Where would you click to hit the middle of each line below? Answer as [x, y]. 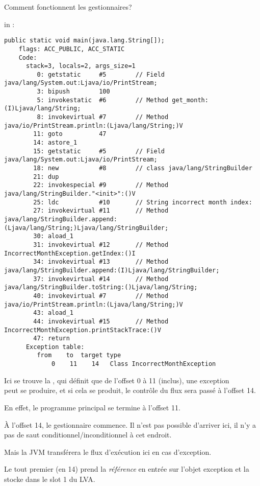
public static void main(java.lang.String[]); [84, 41]
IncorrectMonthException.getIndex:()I [70, 253]
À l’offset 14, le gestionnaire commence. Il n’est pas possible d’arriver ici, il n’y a [130, 424]
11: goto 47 [70, 134]
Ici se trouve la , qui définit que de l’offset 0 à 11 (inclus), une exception [117, 380]
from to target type [79, 355]
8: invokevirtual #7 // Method [103, 117]
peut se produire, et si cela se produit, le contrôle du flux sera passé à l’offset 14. [130, 390]
